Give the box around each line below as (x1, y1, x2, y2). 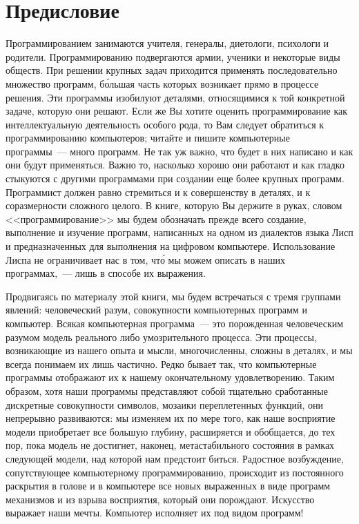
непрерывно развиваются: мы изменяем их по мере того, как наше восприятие (6, 411, 336, 425)
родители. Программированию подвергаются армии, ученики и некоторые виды (6, 49, 340, 64)
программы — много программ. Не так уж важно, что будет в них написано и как (6, 144, 353, 158)
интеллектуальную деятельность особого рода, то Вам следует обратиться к (6, 117, 324, 131)
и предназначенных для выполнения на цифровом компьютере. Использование (6, 239, 336, 253)
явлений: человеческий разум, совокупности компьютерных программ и (6, 302, 307, 317)
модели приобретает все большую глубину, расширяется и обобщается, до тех (6, 424, 336, 438)
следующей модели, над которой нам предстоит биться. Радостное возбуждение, (6, 451, 344, 465)
